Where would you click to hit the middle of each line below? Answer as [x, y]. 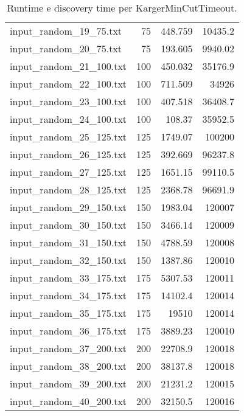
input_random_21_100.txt [68, 66]
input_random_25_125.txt [68, 137]
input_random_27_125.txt [68, 172]
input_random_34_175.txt [68, 295]
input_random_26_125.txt [68, 154]
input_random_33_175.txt [68, 278]
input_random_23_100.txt [68, 101]
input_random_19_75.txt [66, 31]
